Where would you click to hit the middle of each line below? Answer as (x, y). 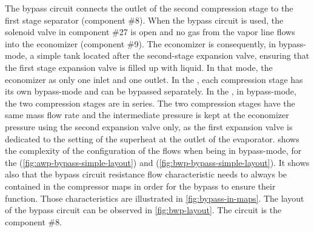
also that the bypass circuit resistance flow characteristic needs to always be (146, 174)
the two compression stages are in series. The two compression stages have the (150, 103)
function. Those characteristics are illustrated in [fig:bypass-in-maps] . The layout (155, 198)
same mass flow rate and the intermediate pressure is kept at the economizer (147, 115)
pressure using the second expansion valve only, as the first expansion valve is (149, 126)
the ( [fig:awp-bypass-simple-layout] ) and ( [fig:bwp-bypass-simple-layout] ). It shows (157, 162)
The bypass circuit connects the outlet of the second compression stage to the (149, 8)
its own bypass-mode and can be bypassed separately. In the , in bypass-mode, (151, 91)
